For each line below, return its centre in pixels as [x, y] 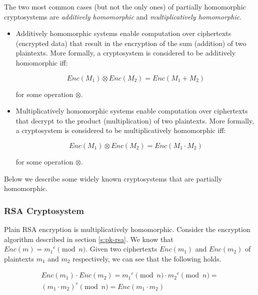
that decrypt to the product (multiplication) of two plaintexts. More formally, [135, 120]
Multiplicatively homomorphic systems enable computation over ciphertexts [132, 111]
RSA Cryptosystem [44, 210]
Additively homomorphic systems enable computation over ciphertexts [123, 33]
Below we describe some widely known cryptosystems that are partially [113, 178]
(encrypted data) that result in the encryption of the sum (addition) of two [131, 43]
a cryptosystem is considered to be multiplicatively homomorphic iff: [121, 130]
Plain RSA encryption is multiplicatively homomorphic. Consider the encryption [127, 229]
